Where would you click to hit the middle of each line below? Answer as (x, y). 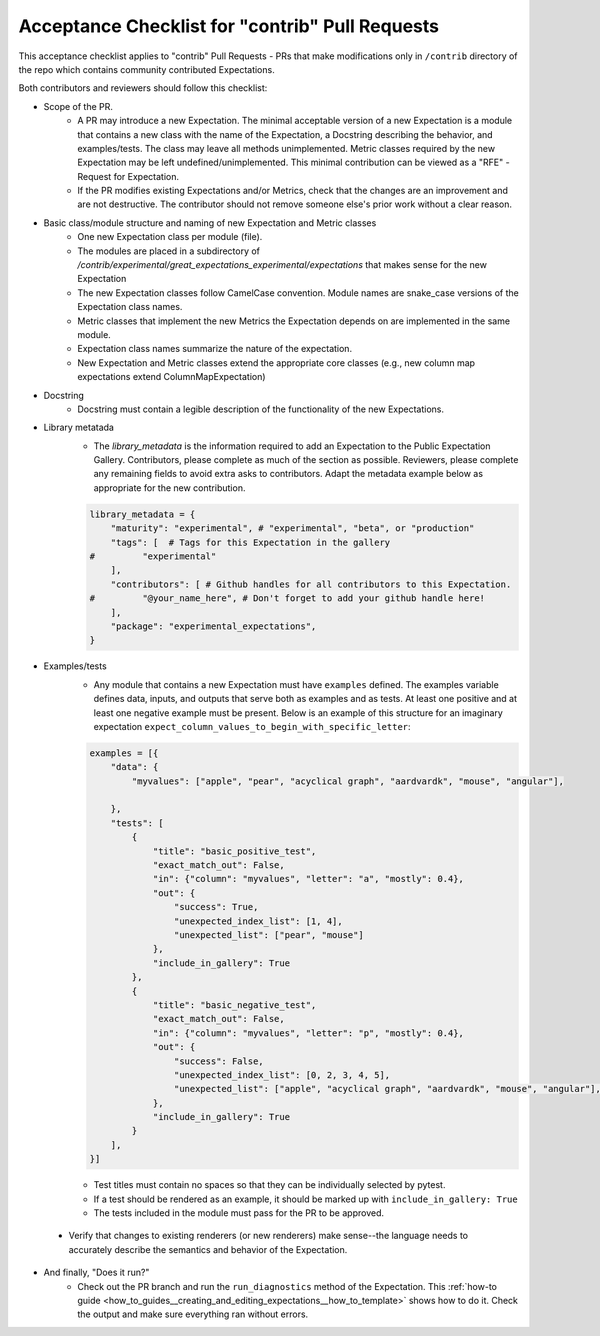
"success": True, (216, 907)
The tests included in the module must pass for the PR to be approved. (239, 1213)
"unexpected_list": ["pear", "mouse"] (268, 934)
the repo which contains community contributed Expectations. (146, 69)
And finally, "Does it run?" (96, 1272)
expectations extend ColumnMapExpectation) (171, 377)
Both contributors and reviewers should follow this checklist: (143, 88)
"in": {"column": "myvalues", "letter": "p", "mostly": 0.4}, (308, 1033)
